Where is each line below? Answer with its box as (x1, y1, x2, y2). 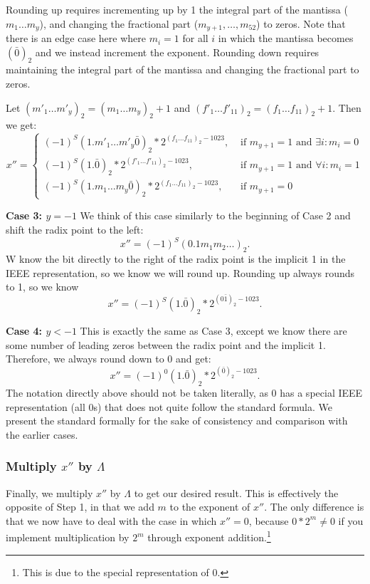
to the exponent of (169, 499, 250, 514)
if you (338, 513, 364, 528)
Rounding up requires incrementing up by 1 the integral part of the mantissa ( (6, 2, 348, 16)
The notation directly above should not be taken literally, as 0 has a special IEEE (6, 385, 363, 400)
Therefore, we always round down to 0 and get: (6, 351, 211, 366)
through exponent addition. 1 (147, 528, 271, 545)
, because (248, 513, 289, 528)
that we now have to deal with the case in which (6, 513, 217, 528)
